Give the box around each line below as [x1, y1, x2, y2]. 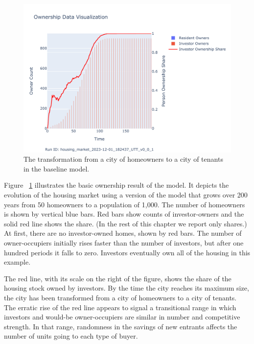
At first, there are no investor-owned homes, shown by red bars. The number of [4, 228, 242, 238]
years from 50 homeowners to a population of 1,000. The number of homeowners [4, 199, 245, 209]
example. [4, 257, 31, 267]
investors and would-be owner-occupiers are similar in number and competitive [4, 312, 240, 322]
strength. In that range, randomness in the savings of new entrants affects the [4, 321, 237, 331]
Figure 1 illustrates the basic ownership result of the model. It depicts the [4, 180, 229, 190]
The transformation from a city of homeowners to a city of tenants [23, 154, 223, 164]
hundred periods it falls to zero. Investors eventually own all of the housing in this [4, 247, 251, 257]
